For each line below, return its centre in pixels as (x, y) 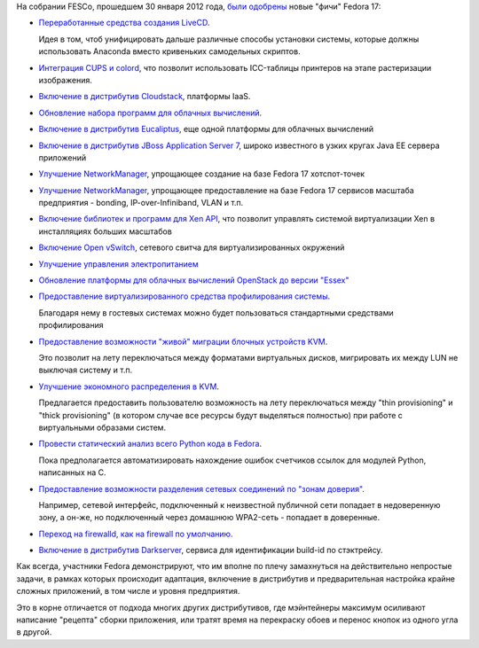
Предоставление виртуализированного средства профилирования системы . (185, 296)
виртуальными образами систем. (102, 427)
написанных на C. (72, 472)
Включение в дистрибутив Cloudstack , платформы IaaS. (145, 97)
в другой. (34, 632)
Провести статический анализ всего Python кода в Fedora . (150, 444)
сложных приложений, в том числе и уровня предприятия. (128, 591)
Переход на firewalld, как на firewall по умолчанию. (136, 534)
